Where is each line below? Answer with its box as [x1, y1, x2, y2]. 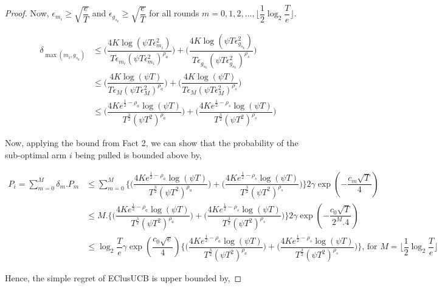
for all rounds [149, 7, 199, 19]
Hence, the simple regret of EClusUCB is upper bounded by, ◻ [5, 272, 242, 284]
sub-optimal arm [5, 148, 67, 161]
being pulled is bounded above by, [75, 148, 202, 161]
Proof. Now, [5, 7, 49, 19]
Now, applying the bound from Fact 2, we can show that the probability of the [5, 136, 299, 149]
